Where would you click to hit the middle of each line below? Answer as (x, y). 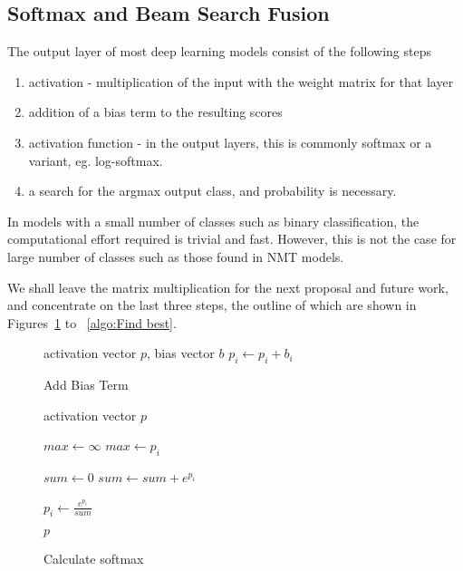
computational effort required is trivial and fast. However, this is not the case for (232, 239)
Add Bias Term (86, 385)
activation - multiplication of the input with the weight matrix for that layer (241, 81)
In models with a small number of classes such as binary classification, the (213, 221)
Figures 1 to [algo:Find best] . (92, 322)
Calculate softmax (94, 559)
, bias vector (181, 353)
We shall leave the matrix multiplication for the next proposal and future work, (228, 287)
